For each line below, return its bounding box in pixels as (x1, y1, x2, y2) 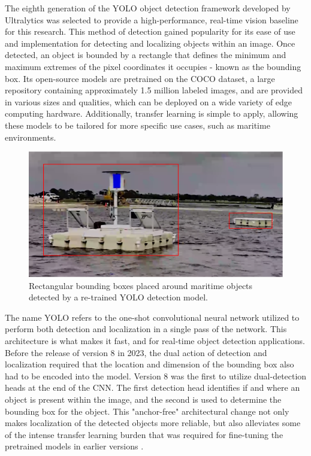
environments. (5, 130, 56, 143)
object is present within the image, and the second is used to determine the (5, 393, 282, 405)
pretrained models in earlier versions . (5, 440, 144, 452)
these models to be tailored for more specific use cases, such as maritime (5, 118, 270, 131)
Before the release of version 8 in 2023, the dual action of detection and (5, 346, 267, 358)
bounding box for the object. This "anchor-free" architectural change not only (5, 405, 289, 417)
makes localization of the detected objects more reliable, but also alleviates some (5, 417, 301, 429)
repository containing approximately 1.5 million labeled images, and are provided (5, 84, 303, 96)
